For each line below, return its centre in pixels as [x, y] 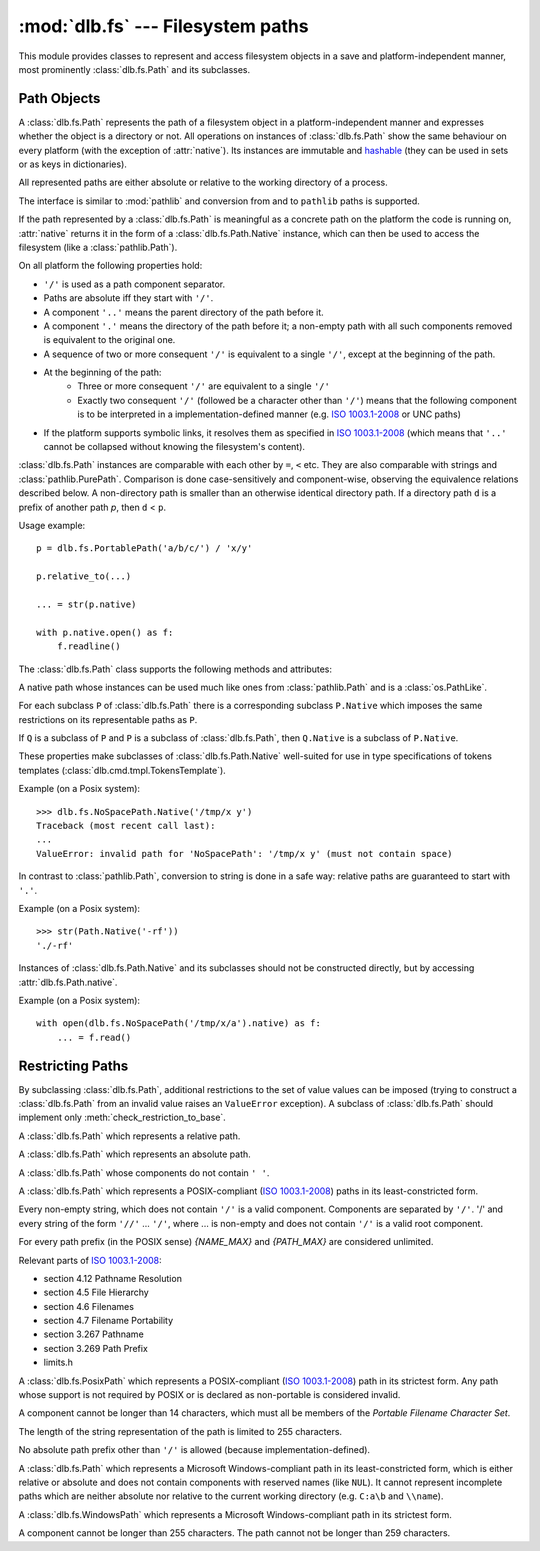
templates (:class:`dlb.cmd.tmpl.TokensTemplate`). [122, 770]
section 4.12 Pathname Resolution [112, 1278]
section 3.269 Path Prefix [96, 1348]
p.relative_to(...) [84, 576]
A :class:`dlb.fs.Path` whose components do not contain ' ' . [144, 1172]
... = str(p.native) [86, 604]
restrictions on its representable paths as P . [108, 719]
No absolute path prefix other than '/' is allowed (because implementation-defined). [194, 1450]
